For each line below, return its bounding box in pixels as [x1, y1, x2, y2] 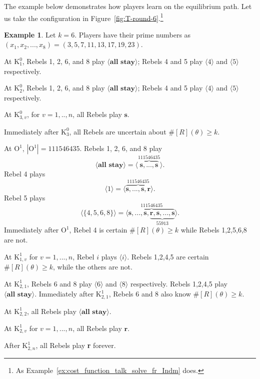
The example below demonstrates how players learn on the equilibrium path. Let [4, 1, 252, 11]
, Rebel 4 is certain [69, 224, 127, 235]
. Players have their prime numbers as [74, 29, 191, 39]
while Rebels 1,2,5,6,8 [180, 224, 247, 235]
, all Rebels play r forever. [35, 340, 116, 350]
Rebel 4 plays [4, 168, 45, 178]
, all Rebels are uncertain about [69, 126, 166, 136]
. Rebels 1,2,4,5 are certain [127, 251, 209, 261]
